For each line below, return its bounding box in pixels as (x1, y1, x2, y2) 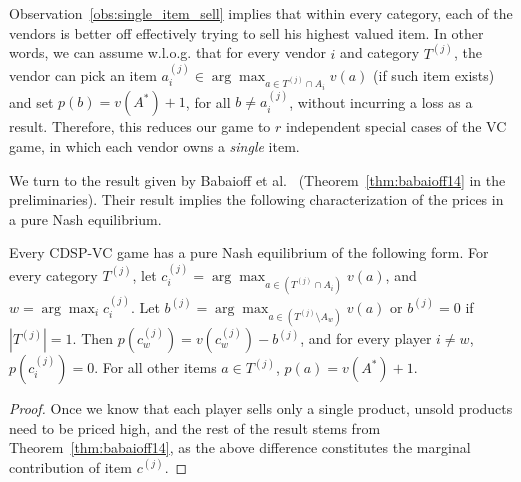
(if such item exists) (373, 65, 495, 86)
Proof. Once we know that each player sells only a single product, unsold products (9, 398, 513, 419)
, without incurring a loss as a (289, 91, 473, 112)
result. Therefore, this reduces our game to (9, 116, 271, 137)
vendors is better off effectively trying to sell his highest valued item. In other (9, 22, 484, 43)
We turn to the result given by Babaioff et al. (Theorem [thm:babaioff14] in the (9, 169, 506, 190)
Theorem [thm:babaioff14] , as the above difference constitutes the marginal (9, 437, 471, 458)
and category (340, 42, 420, 63)
